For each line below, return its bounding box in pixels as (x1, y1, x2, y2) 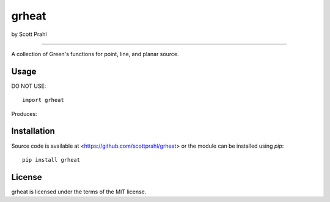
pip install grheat (22, 156, 81, 163)
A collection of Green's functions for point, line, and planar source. (11, 50, 180, 57)
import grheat (22, 96, 64, 104)
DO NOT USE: (11, 82, 46, 90)
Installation (11, 126, 55, 137)
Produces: (11, 110, 37, 117)
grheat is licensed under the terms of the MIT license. (11, 188, 147, 195)
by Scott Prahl (11, 31, 47, 38)
